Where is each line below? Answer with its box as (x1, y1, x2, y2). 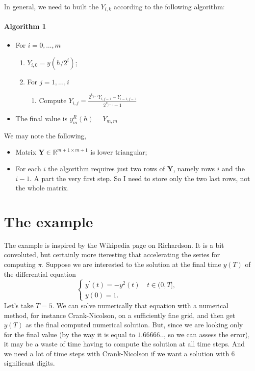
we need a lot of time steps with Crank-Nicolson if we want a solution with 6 (4, 348, 235, 358)
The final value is (15, 113, 68, 123)
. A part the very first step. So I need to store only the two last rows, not (29, 173, 250, 183)
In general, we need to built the (4, 1, 99, 11)
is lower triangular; (90, 147, 147, 157)
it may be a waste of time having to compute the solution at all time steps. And (4, 339, 245, 349)
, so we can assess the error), (164, 329, 250, 339)
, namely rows (173, 163, 215, 173)
